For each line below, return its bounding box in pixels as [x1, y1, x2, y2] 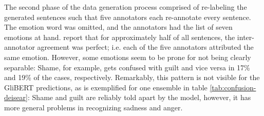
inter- [237, 31, 254, 42]
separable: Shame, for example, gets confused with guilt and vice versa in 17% [4, 62, 250, 72]
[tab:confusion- [210, 82, 256, 92]
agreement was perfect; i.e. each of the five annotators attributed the [37, 42, 254, 52]
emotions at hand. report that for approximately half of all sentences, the [4, 31, 235, 42]
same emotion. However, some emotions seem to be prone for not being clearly [4, 51, 251, 62]
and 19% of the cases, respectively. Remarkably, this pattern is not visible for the [4, 72, 260, 83]
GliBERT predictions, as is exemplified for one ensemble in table [4, 82, 208, 92]
